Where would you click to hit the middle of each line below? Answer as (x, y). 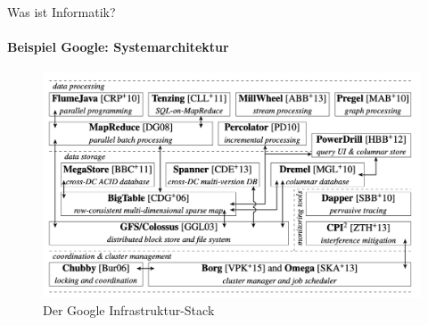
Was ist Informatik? (62, 12)
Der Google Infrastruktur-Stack (129, 310)
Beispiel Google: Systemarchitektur (118, 47)
